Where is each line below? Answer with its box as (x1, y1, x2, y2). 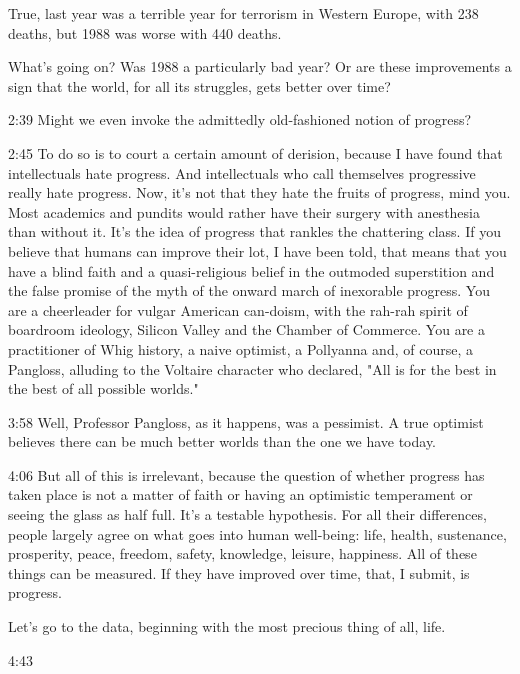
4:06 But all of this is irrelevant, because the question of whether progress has (8, 464, 485, 485)
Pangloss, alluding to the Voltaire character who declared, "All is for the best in (8, 358, 497, 379)
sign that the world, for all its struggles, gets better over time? (8, 75, 391, 96)
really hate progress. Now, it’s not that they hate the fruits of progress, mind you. (8, 182, 511, 203)
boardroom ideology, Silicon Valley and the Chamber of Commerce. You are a (8, 319, 485, 340)
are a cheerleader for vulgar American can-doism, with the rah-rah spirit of (8, 299, 468, 320)
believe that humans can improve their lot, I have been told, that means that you (8, 240, 507, 261)
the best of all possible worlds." (8, 378, 199, 399)
